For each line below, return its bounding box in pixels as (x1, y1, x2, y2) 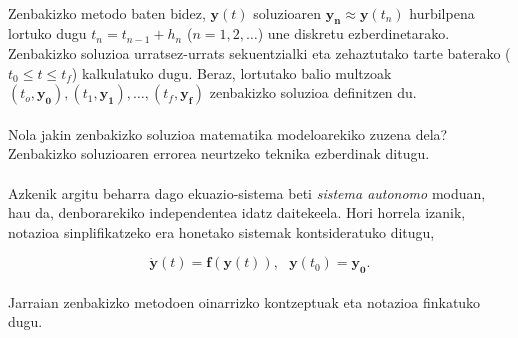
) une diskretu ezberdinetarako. (257, 23, 450, 44)
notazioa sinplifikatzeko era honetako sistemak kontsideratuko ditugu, (8, 221, 435, 242)
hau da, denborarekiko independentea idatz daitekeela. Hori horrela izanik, (8, 202, 466, 223)
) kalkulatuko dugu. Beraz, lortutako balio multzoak (71, 62, 392, 83)
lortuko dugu (8, 23, 87, 44)
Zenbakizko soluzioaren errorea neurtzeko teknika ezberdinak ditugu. (8, 143, 430, 164)
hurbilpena (409, 2, 475, 23)
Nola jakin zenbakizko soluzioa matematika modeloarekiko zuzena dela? (8, 123, 448, 144)
